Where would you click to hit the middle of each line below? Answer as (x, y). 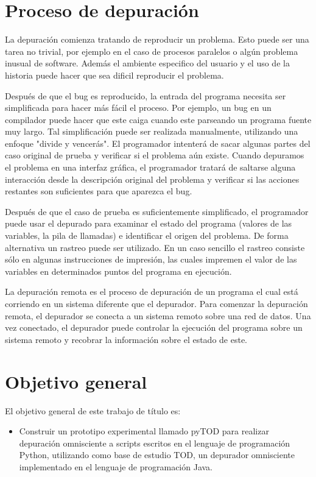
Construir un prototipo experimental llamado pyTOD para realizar (144, 431)
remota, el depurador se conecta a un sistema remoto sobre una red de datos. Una (158, 315)
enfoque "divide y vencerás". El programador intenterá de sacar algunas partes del (158, 143)
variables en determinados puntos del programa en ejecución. (118, 271)
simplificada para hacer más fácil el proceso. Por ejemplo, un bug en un (138, 108)
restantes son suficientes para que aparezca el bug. (99, 191)
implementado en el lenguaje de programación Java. (116, 466)
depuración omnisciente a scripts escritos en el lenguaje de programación (155, 443)
